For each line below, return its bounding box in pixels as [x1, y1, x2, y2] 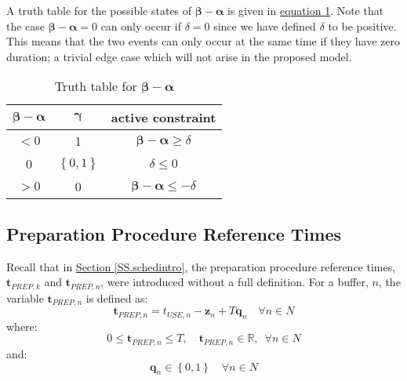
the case [6, 17, 45, 34]
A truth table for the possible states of [6, 2, 192, 18]
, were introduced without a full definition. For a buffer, [100, 274, 369, 290]
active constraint [111, 108, 216, 127]
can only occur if [100, 17, 181, 34]
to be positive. [328, 17, 397, 34]
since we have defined [213, 17, 316, 34]
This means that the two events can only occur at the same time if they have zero [6, 33, 400, 49]
